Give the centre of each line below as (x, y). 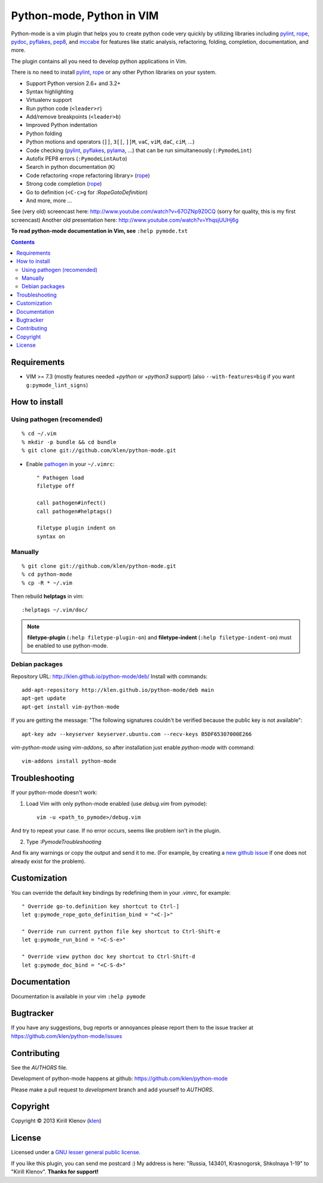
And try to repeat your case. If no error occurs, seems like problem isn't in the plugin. (116, 831)
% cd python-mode (47, 574)
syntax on (51, 536)
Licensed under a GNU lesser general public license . (76, 1152)
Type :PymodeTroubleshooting (64, 842)
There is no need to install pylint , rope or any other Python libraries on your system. (114, 72)
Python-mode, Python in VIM (85, 16)
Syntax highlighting (50, 91)
